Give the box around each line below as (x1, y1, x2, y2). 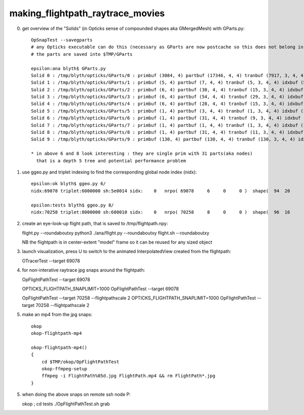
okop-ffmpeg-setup (41, 366, 88, 371)
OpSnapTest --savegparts (31, 37, 93, 43)
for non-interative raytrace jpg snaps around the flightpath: (22, 267, 145, 273)
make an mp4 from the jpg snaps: (22, 312, 93, 318)
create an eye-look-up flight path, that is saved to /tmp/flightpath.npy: (22, 221, 168, 227)
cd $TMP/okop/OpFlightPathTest (41, 359, 120, 365)
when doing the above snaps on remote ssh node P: (22, 391, 131, 398)
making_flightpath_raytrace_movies (9, 8, 165, 19)
